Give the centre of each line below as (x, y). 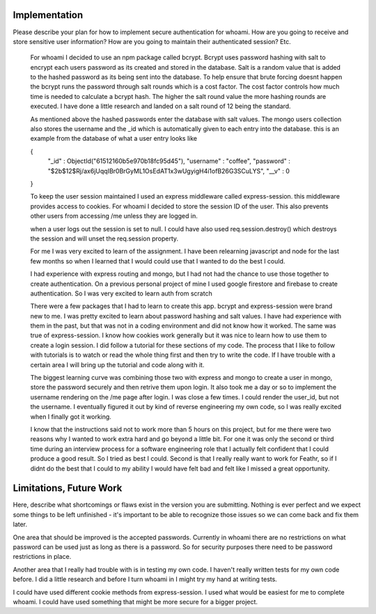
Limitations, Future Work (68, 488)
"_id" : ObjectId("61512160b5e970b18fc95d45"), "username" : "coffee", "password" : (169, 161)
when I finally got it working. (71, 416)
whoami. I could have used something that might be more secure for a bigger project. (135, 601)
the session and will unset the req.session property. (104, 238)
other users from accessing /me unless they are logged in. (114, 216)
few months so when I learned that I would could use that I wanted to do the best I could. (158, 261)
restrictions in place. (42, 557)
